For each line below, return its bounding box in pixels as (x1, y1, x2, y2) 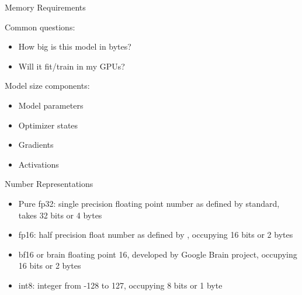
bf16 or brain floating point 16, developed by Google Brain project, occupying (18, 248, 297, 260)
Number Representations (5, 178, 93, 190)
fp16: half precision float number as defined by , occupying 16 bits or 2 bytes (18, 228, 293, 241)
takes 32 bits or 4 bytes (18, 209, 102, 221)
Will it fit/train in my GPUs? (18, 60, 125, 72)
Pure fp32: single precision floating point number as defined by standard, (18, 197, 280, 209)
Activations (18, 158, 59, 170)
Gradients (18, 138, 54, 151)
